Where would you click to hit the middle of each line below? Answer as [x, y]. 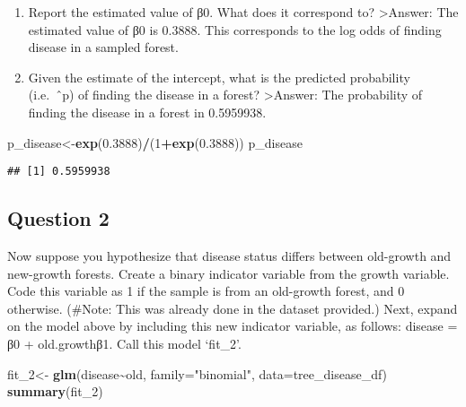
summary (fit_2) [55, 391]
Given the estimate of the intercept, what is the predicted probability [219, 77]
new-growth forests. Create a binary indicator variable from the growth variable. [229, 273]
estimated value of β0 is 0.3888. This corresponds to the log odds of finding [235, 29]
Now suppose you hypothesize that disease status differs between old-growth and [229, 256]
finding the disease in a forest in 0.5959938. [147, 112]
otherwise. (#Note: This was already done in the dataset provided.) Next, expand [233, 308]
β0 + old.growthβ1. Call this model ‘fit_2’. [124, 343]
